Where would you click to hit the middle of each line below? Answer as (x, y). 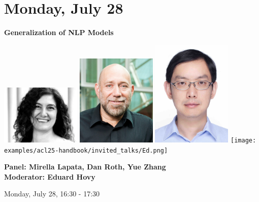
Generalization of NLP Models (59, 32)
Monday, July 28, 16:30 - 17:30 (52, 194)
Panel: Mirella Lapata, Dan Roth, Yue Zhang (85, 167)
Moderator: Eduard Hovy (50, 176)
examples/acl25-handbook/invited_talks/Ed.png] (86, 150)
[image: (244, 140)
